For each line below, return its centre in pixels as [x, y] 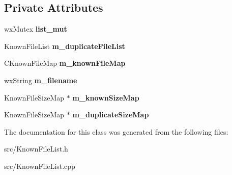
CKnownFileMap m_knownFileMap [65, 63]
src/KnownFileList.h [36, 149]
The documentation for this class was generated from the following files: [116, 131]
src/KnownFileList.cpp [40, 166]
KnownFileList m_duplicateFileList [65, 46]
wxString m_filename [41, 80]
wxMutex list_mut [36, 29]
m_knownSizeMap [106, 97]
